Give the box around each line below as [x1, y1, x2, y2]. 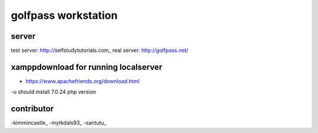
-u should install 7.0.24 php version [11, 88, 97, 95]
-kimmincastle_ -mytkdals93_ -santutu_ [11, 119, 107, 127]
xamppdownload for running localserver [11, 62, 163, 72]
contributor [11, 104, 54, 114]
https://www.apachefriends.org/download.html [25, 77, 140, 85]
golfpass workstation [11, 9, 118, 22]
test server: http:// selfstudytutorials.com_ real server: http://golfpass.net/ [11, 47, 188, 54]
